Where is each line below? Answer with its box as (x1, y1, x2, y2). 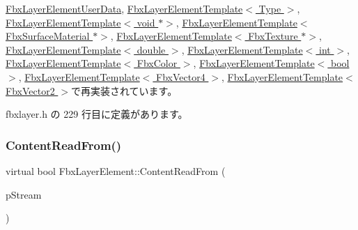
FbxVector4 (156, 69, 205, 84)
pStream (6, 187, 42, 201)
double (137, 42, 166, 56)
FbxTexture (248, 29, 298, 43)
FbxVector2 (6, 83, 55, 98)
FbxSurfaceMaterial (6, 29, 90, 43)
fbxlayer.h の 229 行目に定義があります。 (6, 107, 188, 121)
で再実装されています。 (70, 83, 178, 98)
